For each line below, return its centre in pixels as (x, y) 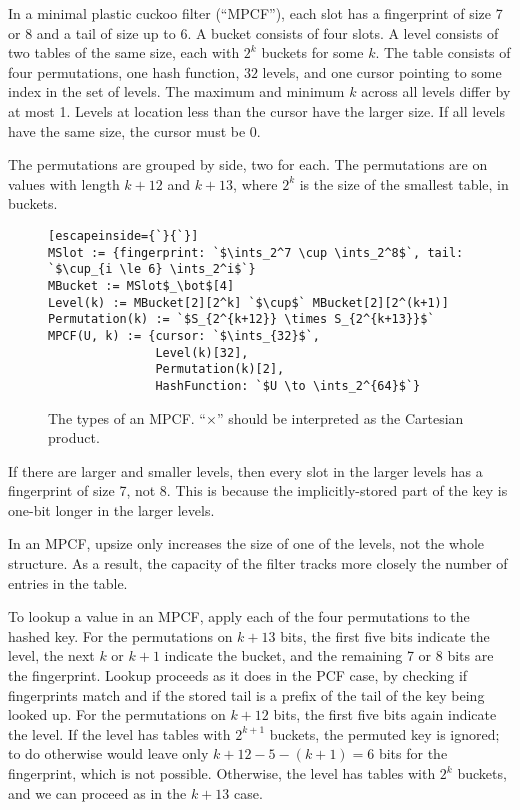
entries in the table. (68, 582)
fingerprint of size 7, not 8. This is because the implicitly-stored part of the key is (258, 490)
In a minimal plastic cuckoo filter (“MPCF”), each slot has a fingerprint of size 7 (255, 13)
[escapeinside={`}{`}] (123, 235)
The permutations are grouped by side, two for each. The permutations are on (248, 164)
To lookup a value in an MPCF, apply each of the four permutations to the (239, 616)
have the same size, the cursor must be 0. (134, 130)
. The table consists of (443, 52)
